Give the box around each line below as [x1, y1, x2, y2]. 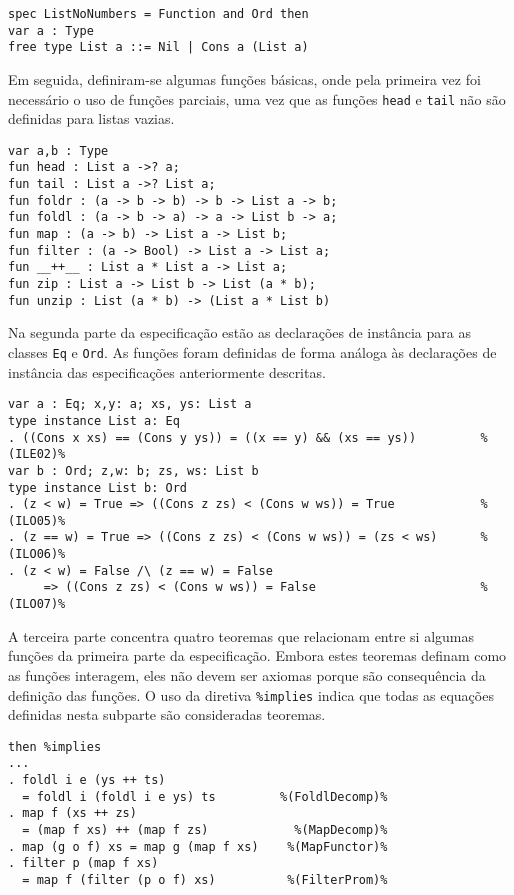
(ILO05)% [8, 513, 66, 528]
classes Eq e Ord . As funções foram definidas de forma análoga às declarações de [8, 341, 497, 362]
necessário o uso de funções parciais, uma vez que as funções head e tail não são [8, 88, 506, 109]
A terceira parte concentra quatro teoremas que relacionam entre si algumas [8, 625, 474, 646]
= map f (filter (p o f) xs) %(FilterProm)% [22, 873, 388, 888]
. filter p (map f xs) [8, 856, 159, 871]
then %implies [8, 739, 102, 754]
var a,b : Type [8, 143, 109, 158]
